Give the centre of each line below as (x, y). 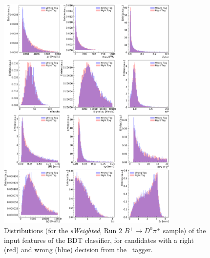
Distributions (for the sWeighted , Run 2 (63, 230)
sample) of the (184, 230)
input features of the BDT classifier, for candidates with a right (99, 240)
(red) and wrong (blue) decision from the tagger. (78, 249)
